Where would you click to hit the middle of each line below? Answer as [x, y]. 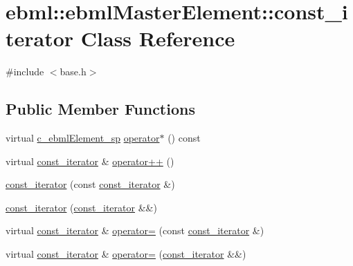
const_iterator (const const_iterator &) [90, 184]
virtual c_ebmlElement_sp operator [83, 138]
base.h [73, 72]
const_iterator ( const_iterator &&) [81, 207]
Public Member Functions [100, 109]
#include [25, 72]
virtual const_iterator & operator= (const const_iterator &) [135, 230]
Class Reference [158, 38]
